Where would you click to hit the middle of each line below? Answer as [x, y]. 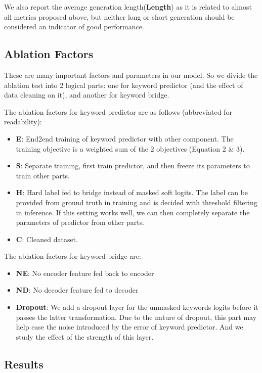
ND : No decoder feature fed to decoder [77, 290]
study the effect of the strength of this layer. [85, 336]
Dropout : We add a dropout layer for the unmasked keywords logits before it [137, 307]
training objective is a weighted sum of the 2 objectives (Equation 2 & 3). [130, 148]
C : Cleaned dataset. [47, 239]
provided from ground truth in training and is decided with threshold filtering [137, 202]
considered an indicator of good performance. [74, 27]
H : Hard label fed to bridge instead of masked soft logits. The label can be [132, 192]
